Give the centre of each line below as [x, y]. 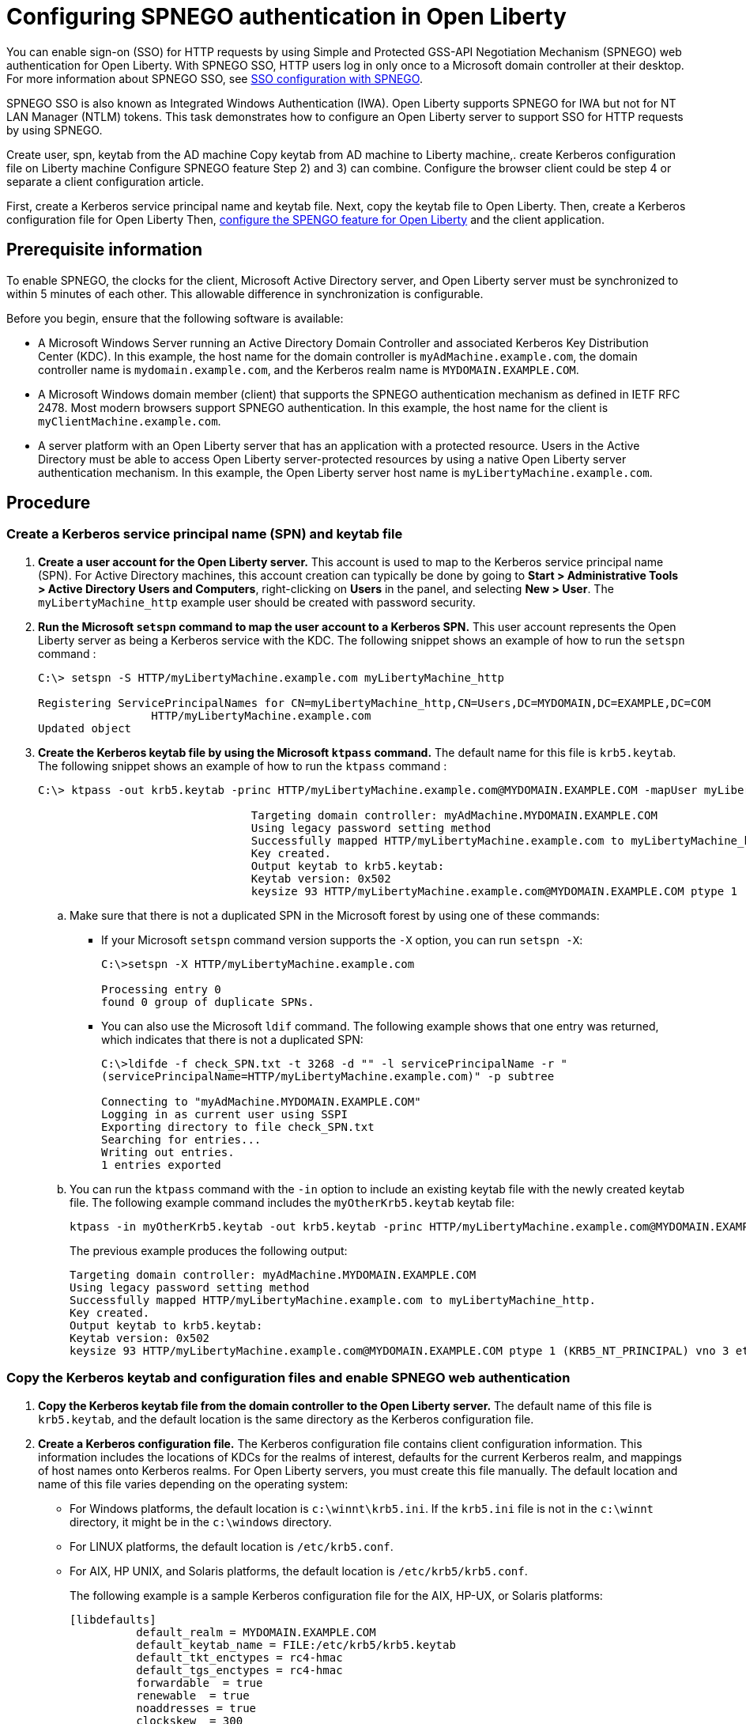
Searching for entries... [181, 1139]
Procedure [49, 503]
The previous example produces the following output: [209, 1250]
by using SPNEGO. [55, 130]
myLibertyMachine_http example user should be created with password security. [257, 602]
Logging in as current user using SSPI [224, 1114]
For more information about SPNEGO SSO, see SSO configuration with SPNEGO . [215, 78]
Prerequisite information [105, 250]
